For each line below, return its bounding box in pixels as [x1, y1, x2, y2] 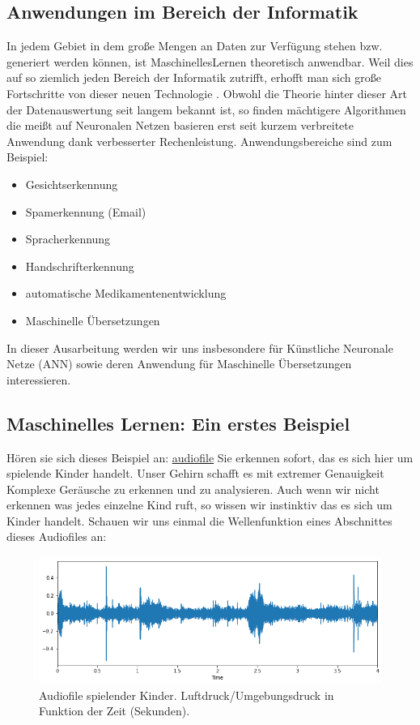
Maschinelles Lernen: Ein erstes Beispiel [6, 410, 350, 435]
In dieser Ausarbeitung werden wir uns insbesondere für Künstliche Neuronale [6, 339, 393, 356]
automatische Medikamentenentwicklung [25, 285, 227, 302]
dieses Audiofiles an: [6, 528, 107, 545]
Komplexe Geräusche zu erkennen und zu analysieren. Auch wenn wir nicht [6, 480, 380, 497]
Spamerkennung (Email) [25, 203, 146, 220]
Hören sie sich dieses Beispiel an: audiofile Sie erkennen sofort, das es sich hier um [6, 448, 414, 465]
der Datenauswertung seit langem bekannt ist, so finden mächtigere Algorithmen [6, 101, 406, 118]
